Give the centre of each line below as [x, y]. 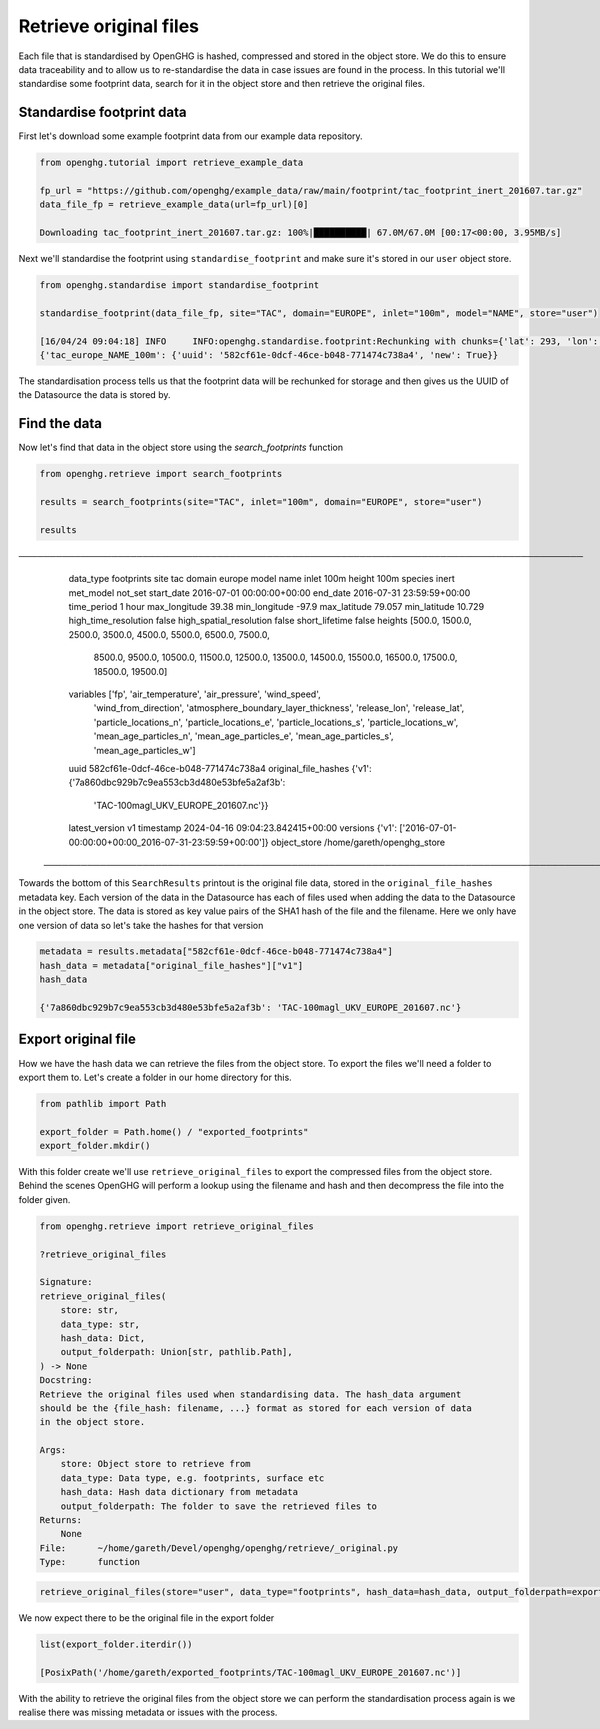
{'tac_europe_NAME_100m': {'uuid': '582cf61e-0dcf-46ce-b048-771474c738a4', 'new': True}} [269, 355]
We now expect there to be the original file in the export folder [146, 1617]
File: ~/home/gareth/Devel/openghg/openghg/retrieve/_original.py [219, 1548]
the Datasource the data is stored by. [94, 395]
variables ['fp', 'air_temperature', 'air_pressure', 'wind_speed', [194, 694]
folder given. [44, 1199]
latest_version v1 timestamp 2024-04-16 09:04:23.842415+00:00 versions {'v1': [233, 828]
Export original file [77, 1039]
